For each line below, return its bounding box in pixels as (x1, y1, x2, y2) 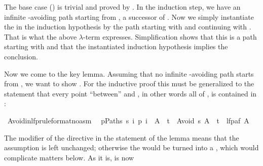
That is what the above (4, 31, 77, 42)
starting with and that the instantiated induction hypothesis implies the (4, 41, 228, 52)
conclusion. (4, 51, 38, 61)
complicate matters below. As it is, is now (4, 152, 134, 162)
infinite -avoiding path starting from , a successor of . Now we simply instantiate (4, 11, 254, 22)
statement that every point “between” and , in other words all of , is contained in (4, 88, 257, 98)
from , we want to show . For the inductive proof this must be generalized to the (4, 78, 254, 89)
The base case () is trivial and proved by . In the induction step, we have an (4, 2, 241, 12)
